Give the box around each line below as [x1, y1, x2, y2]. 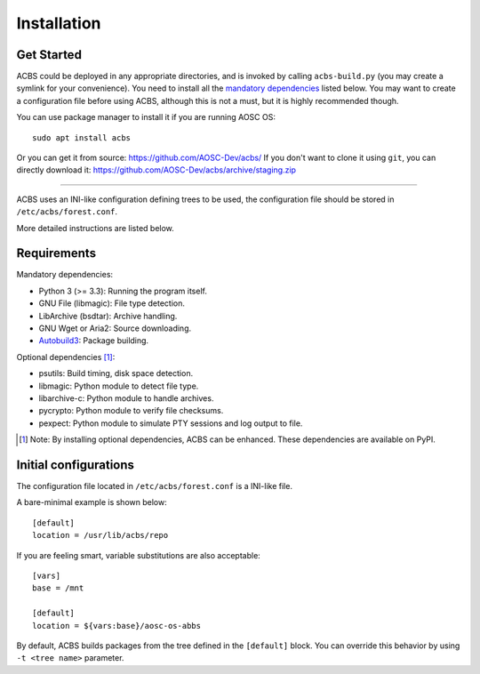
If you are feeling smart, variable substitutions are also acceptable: [16, 550, 261, 560]
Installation [16, 13, 101, 33]
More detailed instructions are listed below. [16, 222, 175, 233]
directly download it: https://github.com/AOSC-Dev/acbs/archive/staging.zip [16, 164, 297, 175]
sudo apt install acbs [32, 132, 132, 142]
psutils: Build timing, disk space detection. [38, 368, 194, 379]
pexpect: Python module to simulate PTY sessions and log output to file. [38, 418, 303, 429]
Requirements [16, 245, 97, 261]
